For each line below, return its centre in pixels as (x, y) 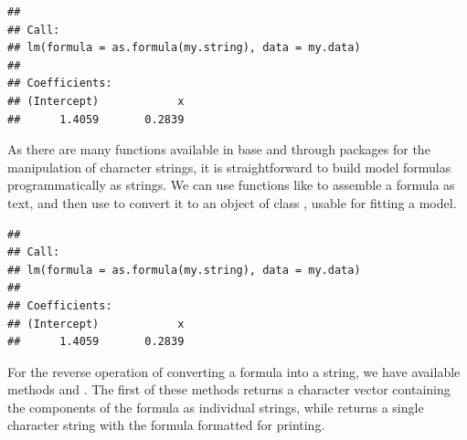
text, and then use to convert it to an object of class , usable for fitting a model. (232, 202)
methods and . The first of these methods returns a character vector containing (229, 389)
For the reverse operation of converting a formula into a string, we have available (234, 371)
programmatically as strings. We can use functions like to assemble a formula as (231, 185)
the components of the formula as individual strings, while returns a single (216, 407)
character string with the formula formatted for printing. (166, 425)
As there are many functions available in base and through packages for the (219, 149)
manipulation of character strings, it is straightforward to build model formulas (229, 167)
